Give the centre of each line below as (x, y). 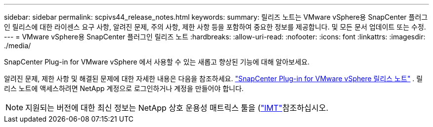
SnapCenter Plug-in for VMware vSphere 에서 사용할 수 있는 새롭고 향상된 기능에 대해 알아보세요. (157, 62)
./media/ (18, 46)
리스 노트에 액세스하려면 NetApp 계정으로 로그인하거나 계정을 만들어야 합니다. (124, 88)
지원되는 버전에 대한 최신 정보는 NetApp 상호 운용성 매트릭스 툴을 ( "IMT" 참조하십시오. (177, 108)
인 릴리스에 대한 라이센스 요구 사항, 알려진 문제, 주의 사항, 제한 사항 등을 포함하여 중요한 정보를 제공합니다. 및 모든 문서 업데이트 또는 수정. (215, 27)
